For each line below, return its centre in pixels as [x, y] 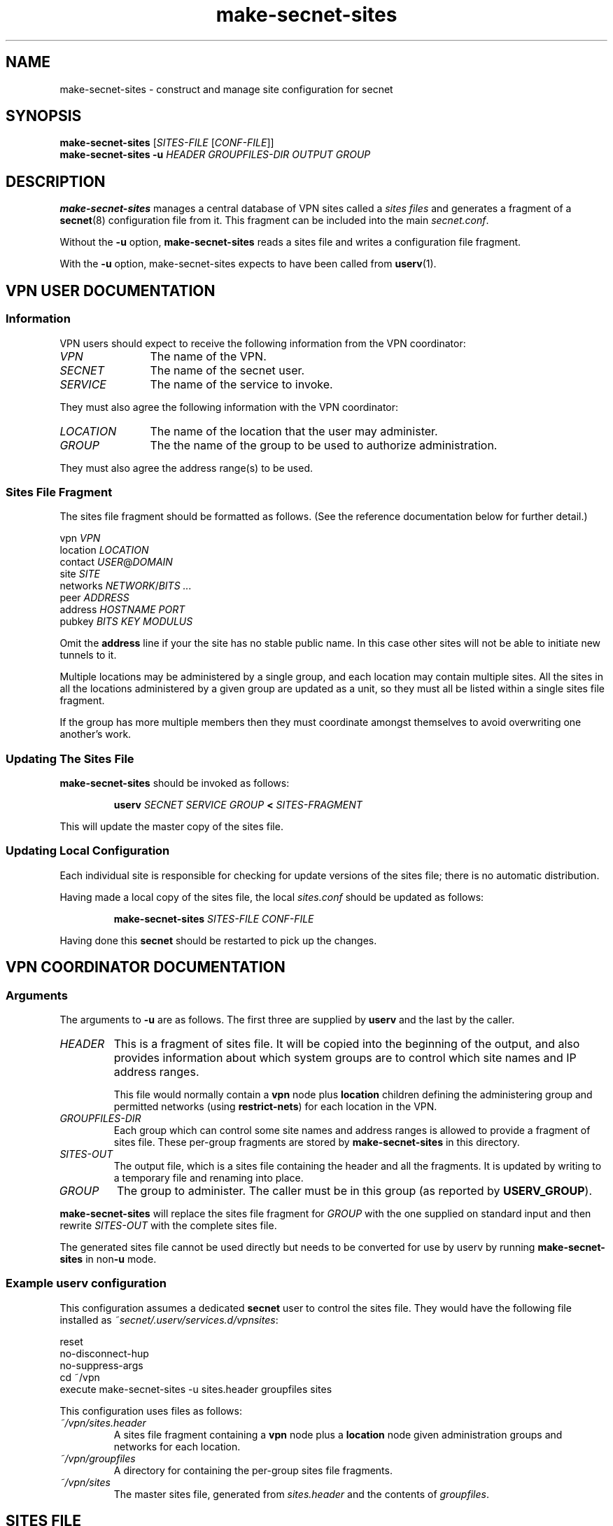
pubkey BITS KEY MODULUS [126, 622]
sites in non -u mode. [108, 1259]
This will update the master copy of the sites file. [171, 826]
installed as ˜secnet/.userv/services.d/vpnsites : [169, 1319]
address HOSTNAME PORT [122, 610]
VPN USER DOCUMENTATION [111, 290]
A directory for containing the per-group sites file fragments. [253, 1470]
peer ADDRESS [94, 598]
